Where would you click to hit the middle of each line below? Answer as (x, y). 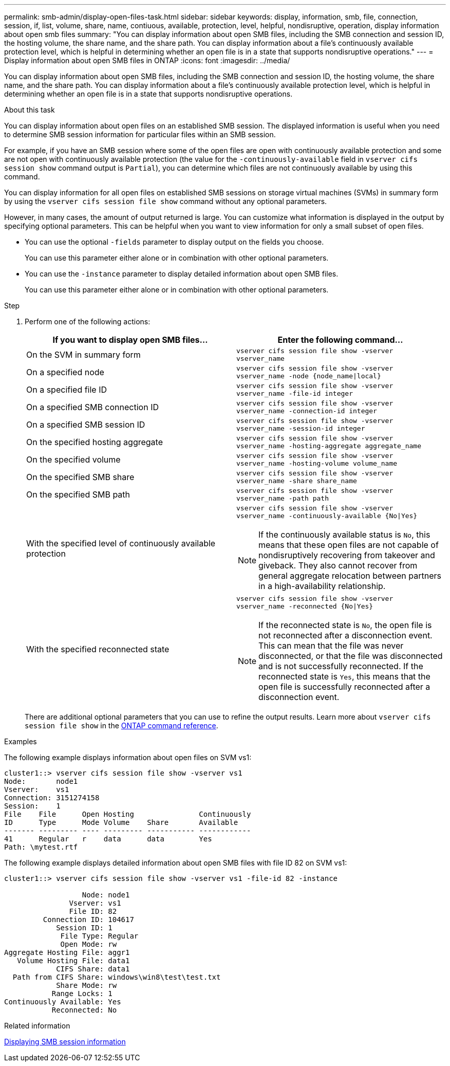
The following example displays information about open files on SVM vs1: (128, 757)
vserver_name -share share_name (297, 481)
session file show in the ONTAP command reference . (121, 725)
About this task (30, 110)
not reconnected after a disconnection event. (345, 635)
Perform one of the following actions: (88, 321)
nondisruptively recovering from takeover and (347, 555)
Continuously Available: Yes (63, 1002)
